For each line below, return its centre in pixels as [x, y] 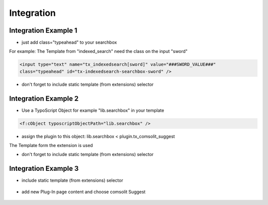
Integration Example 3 [44, 169]
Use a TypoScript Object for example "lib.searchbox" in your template [93, 110]
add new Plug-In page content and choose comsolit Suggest [84, 192]
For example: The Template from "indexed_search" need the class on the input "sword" [99, 51]
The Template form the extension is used [51, 146]
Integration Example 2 [44, 98]
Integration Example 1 [43, 30]
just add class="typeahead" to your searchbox [69, 43]
